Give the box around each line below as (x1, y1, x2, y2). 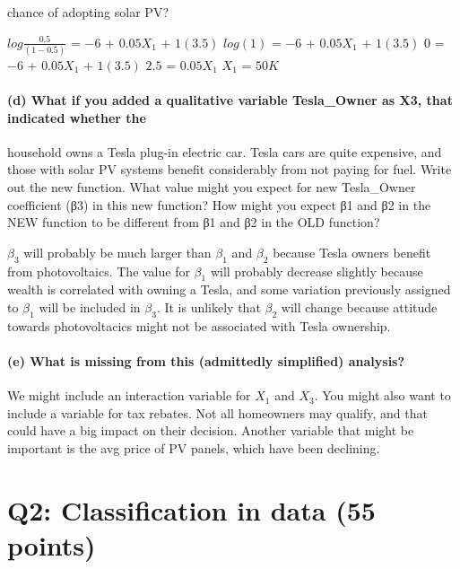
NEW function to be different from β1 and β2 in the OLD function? (7, 213, 380, 232)
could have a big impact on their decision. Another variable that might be (7, 421, 414, 440)
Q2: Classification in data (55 (7, 491, 376, 528)
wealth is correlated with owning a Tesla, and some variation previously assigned (7, 280, 451, 299)
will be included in (39, 298, 141, 317)
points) (7, 526, 96, 563)
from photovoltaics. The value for (7, 261, 190, 280)
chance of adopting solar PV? (7, 3, 169, 21)
